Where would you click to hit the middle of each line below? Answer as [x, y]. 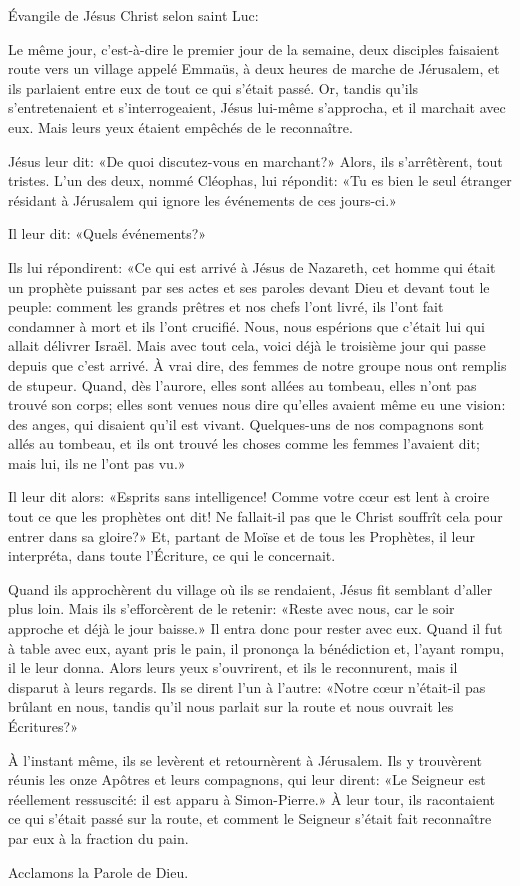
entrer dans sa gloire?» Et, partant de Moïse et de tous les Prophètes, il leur [241, 535]
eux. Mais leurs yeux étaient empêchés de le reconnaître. [180, 126]
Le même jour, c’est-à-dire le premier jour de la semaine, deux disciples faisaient [254, 48]
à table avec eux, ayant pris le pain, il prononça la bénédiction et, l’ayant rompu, [256, 647]
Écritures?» [43, 726]
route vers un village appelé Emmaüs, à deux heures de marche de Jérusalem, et [254, 68]
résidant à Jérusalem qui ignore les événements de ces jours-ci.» [202, 199]
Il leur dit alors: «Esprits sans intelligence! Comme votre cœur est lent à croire [249, 496]
